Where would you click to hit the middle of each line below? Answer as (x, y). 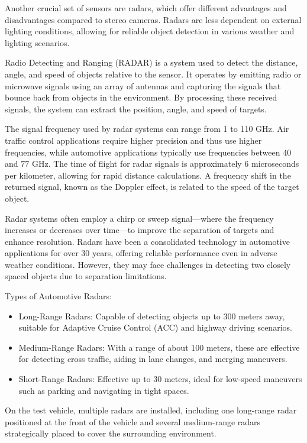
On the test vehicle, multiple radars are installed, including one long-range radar (151, 410)
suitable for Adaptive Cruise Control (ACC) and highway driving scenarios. (155, 327)
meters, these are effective (253, 347)
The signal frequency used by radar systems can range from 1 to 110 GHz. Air (147, 129)
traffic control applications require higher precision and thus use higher (133, 140)
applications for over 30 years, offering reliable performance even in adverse (141, 253)
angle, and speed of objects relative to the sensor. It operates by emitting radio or (153, 74)
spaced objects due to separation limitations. (86, 276)
